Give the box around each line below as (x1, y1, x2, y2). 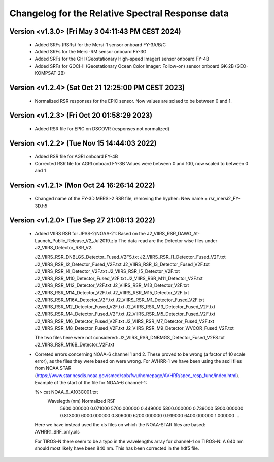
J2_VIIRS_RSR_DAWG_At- (146, 230, 200, 237)
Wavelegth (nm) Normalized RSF (47, 398, 116, 404)
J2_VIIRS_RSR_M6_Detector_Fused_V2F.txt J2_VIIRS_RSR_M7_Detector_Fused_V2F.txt (35, 318, 214, 324)
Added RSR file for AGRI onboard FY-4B (35, 153, 118, 160)
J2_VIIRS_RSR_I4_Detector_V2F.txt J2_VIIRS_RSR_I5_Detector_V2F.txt (35, 268, 180, 274)
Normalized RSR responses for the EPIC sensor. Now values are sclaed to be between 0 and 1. (35, 98, 232, 104)
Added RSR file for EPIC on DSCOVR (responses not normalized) (35, 125, 170, 132)
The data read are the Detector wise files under (118, 237, 218, 244)
